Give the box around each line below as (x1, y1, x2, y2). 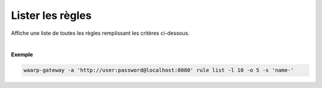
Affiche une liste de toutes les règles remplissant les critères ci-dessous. (11, 30, 190, 37)
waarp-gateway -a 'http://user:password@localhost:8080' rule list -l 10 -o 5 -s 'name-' (23, 67, 295, 74)
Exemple (11, 51, 33, 58)
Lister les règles (11, 9, 92, 22)
